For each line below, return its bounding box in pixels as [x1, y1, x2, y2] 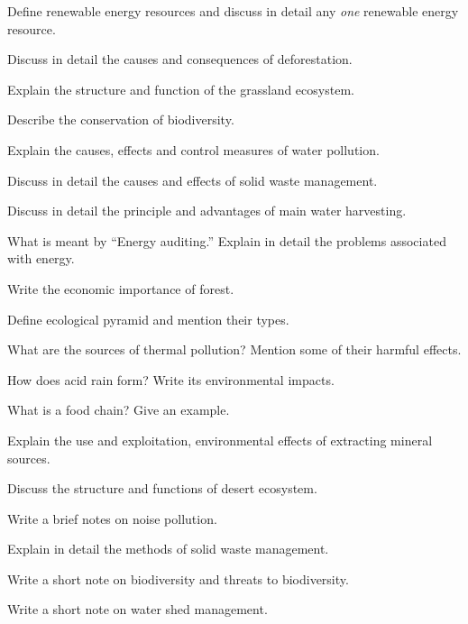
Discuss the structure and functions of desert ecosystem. [7, 479, 317, 498]
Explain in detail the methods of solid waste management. [7, 539, 329, 558]
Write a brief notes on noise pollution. [7, 509, 217, 528]
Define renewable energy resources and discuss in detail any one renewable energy [7, 2, 459, 20]
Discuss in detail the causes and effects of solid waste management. [7, 170, 378, 189]
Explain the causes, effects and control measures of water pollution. [7, 140, 380, 159]
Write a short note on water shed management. [7, 600, 268, 619]
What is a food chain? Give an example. [7, 400, 230, 419]
